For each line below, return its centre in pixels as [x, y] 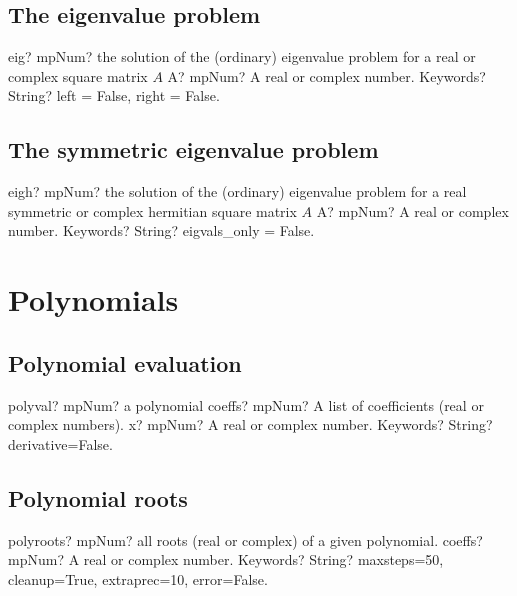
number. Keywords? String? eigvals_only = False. [161, 230]
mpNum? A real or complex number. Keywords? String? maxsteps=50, [226, 559]
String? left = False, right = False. [114, 95]
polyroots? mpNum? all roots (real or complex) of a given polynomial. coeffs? [245, 539]
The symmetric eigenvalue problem [193, 149]
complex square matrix [78, 75]
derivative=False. [60, 443]
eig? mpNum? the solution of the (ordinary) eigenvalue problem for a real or [242, 56]
